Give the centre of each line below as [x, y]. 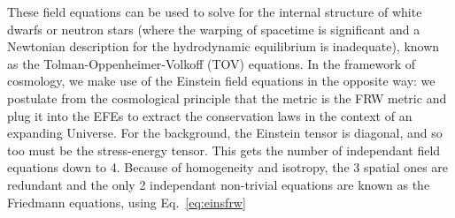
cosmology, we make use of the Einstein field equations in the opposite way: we [221, 81]
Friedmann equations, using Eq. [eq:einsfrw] [127, 202]
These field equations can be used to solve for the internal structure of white [215, 11]
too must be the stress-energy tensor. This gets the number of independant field [224, 150]
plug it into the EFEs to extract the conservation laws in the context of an [210, 115]
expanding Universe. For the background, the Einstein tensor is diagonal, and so [225, 133]
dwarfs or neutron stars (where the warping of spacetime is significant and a [214, 29]
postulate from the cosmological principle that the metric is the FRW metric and [227, 98]
